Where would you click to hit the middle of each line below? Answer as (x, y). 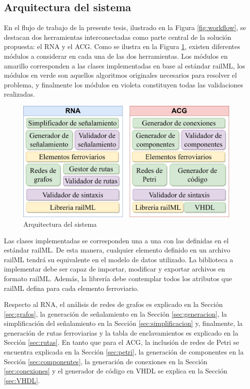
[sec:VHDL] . (22, 380)
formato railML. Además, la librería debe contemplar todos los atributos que (118, 278)
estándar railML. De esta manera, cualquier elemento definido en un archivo (117, 250)
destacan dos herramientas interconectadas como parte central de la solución (118, 37)
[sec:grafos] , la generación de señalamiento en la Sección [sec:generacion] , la (116, 313)
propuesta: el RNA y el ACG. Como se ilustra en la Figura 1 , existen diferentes (122, 46)
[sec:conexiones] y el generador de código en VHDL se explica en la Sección (116, 371)
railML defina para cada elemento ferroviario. (71, 288)
